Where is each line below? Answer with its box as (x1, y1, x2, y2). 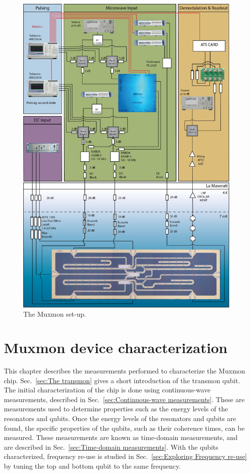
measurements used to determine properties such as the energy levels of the (4, 404, 228, 414)
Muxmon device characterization (4, 338, 228, 357)
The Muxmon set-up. (23, 309, 86, 319)
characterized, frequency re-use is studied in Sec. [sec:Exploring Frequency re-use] (4, 451, 247, 461)
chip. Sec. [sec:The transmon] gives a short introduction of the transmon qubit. (4, 375, 240, 385)
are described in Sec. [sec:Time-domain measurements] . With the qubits (4, 441, 218, 452)
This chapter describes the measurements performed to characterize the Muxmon (4, 366, 245, 376)
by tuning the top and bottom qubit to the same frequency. (4, 460, 181, 471)
